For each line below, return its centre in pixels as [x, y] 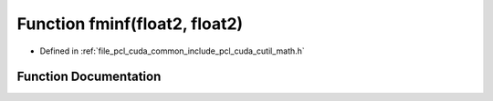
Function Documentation [89, 77]
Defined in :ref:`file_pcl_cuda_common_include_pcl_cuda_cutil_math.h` [172, 51]
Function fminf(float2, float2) [130, 24]
